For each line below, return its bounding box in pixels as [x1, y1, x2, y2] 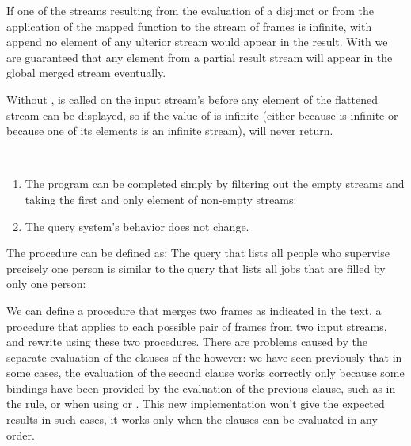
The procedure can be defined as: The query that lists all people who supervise [6, 244, 390, 261]
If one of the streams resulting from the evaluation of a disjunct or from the [6, 2, 375, 18]
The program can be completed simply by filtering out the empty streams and [25, 175, 405, 192]
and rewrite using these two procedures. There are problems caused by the [6, 333, 368, 350]
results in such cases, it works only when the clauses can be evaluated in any [6, 411, 378, 428]
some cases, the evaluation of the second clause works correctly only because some [6, 364, 405, 381]
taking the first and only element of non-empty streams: [25, 190, 297, 207]
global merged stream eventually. [6, 64, 166, 81]
